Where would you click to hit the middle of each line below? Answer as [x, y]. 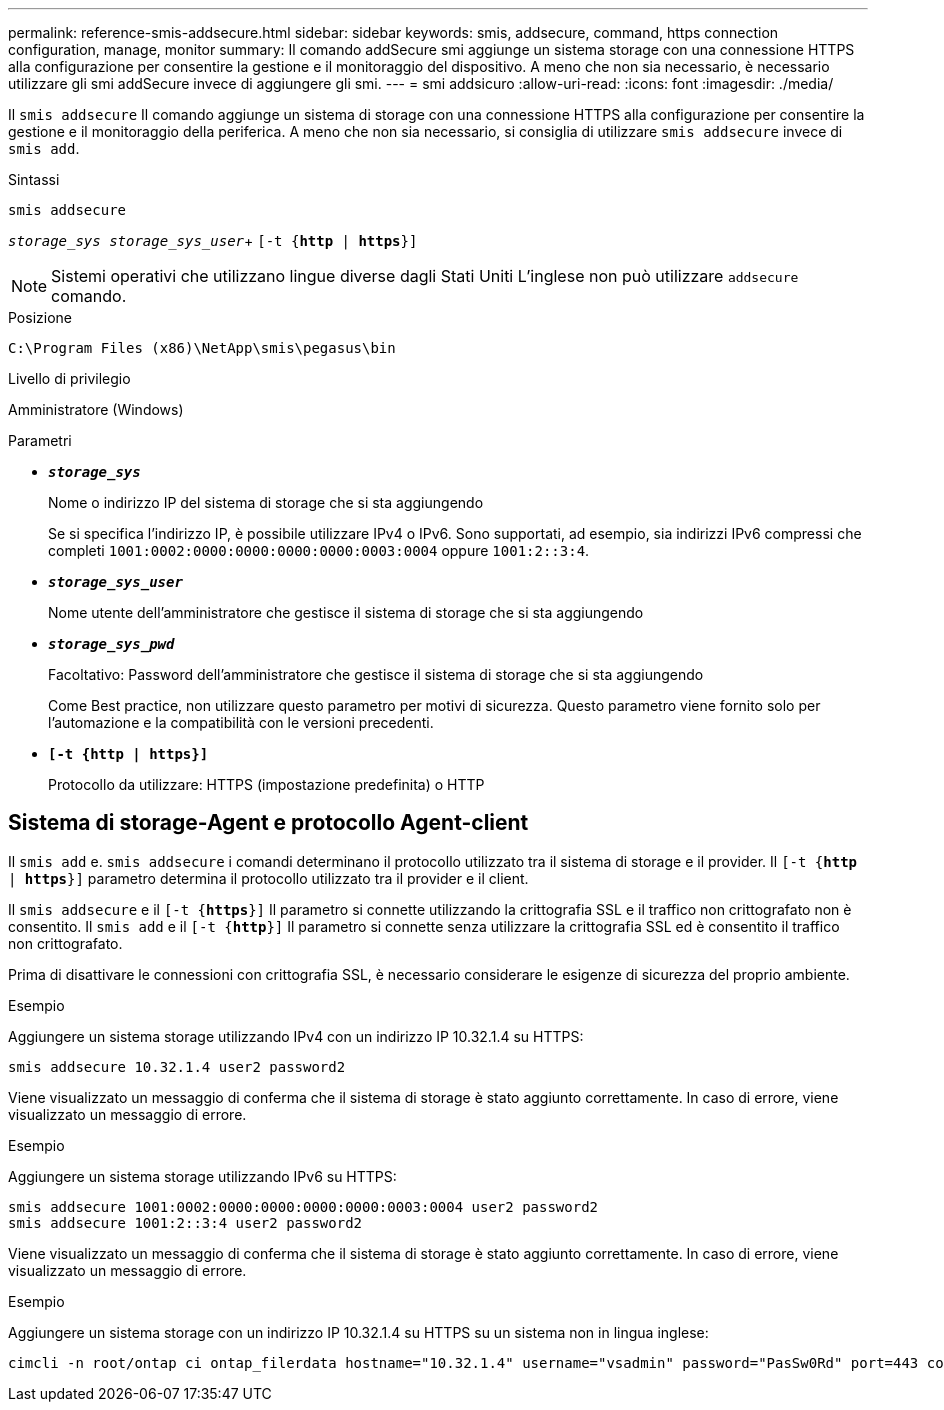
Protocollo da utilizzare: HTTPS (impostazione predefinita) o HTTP [266, 784]
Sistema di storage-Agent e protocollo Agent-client [268, 823]
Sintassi [34, 179]
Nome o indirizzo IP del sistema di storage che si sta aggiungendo [266, 502]
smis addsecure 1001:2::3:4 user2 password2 [185, 1222]
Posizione [40, 317]
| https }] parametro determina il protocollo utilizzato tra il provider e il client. [268, 878]
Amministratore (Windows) [96, 409]
